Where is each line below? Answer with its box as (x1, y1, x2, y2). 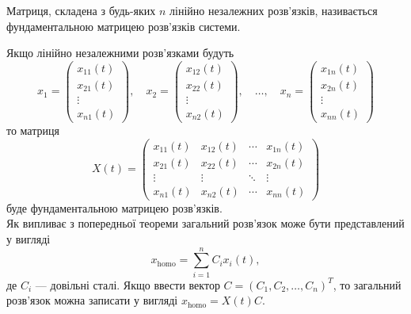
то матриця (6, 121, 59, 138)
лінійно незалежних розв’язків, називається (169, 2, 378, 18)
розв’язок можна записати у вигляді (6, 292, 178, 308)
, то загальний (333, 276, 401, 293)
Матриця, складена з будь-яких (6, 2, 156, 18)
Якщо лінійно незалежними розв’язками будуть (6, 44, 234, 61)
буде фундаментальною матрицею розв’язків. (6, 199, 223, 216)
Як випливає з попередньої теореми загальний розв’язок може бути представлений (6, 215, 405, 232)
